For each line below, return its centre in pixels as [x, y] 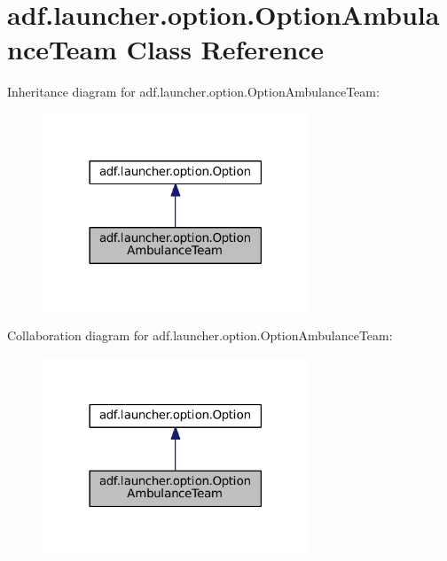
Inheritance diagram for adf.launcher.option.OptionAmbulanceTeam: [193, 92]
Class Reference [225, 49]
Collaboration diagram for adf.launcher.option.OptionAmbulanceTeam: [200, 335]
